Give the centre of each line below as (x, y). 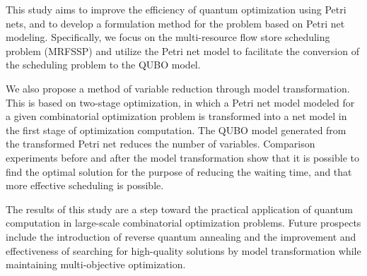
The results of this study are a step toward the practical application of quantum (179, 209)
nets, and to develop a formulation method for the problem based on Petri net (175, 23)
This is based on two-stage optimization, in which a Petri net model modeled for (180, 102)
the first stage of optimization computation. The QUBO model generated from (176, 130)
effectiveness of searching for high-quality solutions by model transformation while (183, 250)
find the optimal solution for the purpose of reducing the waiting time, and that (179, 171)
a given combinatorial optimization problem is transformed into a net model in (176, 116)
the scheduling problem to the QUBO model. (103, 65)
